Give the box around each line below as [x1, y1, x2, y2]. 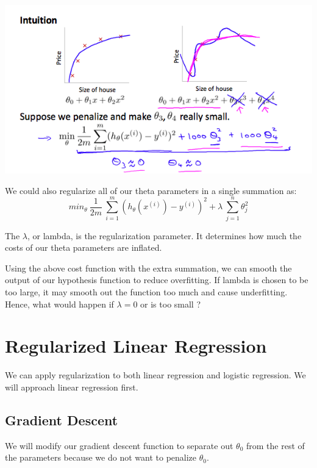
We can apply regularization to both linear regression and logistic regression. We [5, 369, 306, 381]
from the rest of [246, 439, 305, 452]
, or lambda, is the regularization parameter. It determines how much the [27, 229, 302, 242]
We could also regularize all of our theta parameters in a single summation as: [5, 184, 297, 196]
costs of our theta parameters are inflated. [5, 241, 162, 254]
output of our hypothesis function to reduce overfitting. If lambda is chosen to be [5, 273, 308, 286]
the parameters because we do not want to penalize [5, 451, 197, 464]
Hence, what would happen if [5, 297, 114, 310]
